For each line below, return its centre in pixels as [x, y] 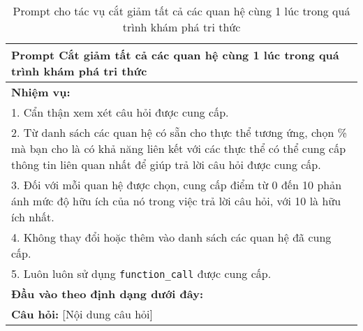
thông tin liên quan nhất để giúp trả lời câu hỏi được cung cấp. [166, 164]
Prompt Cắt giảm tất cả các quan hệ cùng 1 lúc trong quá [175, 55]
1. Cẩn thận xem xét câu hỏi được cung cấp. [120, 112]
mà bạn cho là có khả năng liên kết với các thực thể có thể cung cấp [179, 148]
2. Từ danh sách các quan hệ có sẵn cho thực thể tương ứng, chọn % [179, 132]
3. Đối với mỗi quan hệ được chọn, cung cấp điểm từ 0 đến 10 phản [177, 185]
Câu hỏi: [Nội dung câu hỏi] [82, 314]
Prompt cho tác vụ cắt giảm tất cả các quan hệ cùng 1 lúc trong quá [181, 11]
